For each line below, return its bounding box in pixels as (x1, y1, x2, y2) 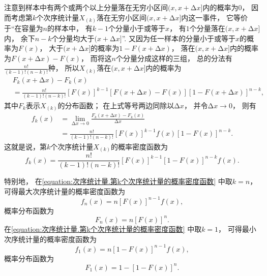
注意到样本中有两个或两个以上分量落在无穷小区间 (4, 2, 168, 12)
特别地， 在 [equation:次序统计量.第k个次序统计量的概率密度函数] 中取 (4, 176, 232, 187)
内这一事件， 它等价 (181, 12, 248, 22)
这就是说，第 (4, 141, 47, 151)
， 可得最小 (218, 223, 256, 234)
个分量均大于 (51, 33, 95, 43)
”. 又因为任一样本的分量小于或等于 (122, 33, 235, 43)
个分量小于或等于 (108, 23, 166, 34)
